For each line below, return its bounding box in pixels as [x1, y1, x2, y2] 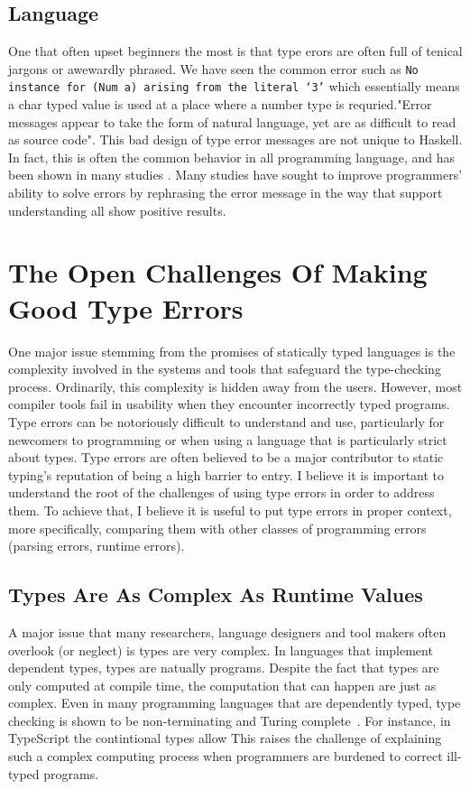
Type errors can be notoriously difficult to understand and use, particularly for [8, 412, 445, 431]
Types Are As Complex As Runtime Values [8, 580, 423, 608]
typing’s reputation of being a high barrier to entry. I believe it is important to [8, 465, 445, 484]
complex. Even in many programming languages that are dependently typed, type [8, 693, 461, 712]
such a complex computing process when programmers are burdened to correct [8, 747, 443, 766]
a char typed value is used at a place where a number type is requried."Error [8, 95, 432, 114]
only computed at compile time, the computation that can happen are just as [8, 675, 437, 694]
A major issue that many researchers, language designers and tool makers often [8, 622, 447, 641]
